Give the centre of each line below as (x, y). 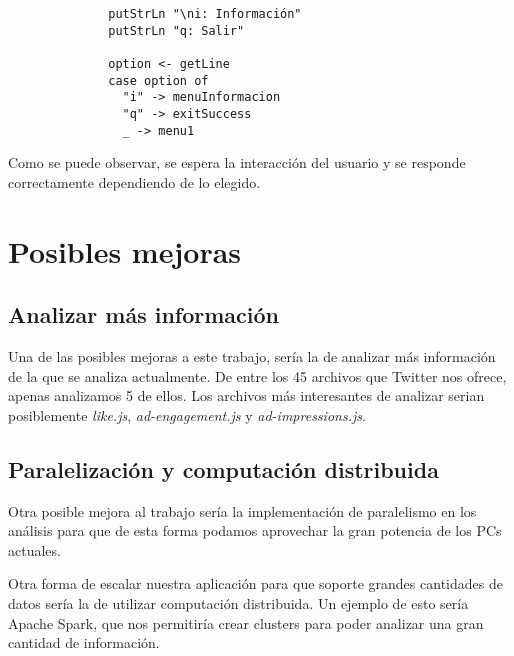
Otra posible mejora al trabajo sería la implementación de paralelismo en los (242, 510)
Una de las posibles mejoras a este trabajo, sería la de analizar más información (252, 356)
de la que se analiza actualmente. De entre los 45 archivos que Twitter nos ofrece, (257, 375)
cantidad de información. (84, 642)
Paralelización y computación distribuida (223, 468)
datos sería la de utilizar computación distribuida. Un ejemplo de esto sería (238, 602)
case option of (158, 80)
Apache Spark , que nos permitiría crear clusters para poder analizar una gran (246, 622)
